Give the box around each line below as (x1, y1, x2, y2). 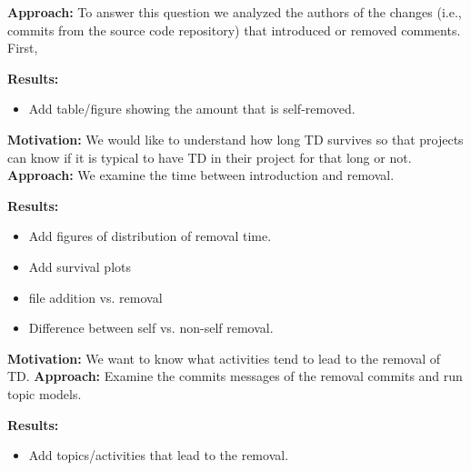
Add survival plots (28, 256, 132, 276)
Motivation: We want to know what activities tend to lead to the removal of (7, 348, 441, 367)
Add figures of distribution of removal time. (28, 226, 272, 246)
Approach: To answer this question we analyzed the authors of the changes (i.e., (7, 3, 462, 21)
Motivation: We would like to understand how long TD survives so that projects (7, 129, 464, 148)
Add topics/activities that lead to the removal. (28, 446, 289, 465)
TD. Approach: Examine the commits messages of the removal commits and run (7, 366, 463, 386)
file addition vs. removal (28, 287, 163, 306)
